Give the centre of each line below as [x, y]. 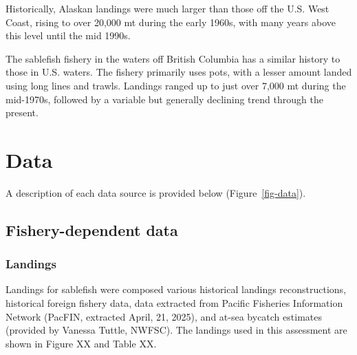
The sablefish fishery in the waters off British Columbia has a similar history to [173, 58]
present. [22, 112]
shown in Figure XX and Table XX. [81, 343]
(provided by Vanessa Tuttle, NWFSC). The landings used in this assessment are [176, 330]
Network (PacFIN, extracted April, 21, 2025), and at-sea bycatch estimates [164, 316]
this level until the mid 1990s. [68, 35]
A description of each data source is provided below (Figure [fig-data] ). [156, 192]
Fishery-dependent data [92, 229]
